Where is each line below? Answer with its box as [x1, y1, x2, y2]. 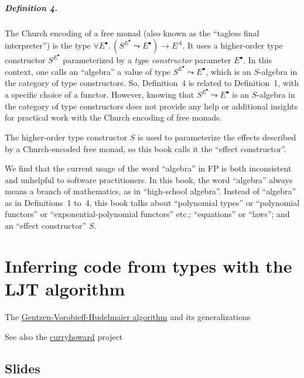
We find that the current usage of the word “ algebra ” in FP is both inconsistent [5, 162, 292, 174]
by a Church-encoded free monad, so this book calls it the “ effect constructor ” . [5, 142, 286, 154]
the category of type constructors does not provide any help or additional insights [5, 99, 298, 112]
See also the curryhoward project [5, 330, 123, 342]
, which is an [206, 65, 251, 77]
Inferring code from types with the [5, 253, 292, 277]
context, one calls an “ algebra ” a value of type [5, 65, 170, 77]
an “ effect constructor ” [5, 219, 86, 232]
